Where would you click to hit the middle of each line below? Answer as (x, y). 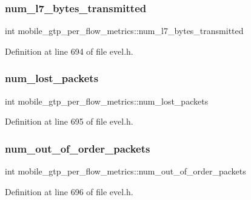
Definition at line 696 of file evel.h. (69, 191)
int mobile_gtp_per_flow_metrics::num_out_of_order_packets (125, 171)
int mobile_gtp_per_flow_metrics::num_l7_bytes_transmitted (124, 31)
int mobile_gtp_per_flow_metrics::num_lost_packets (107, 101)
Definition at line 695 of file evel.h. (69, 121)
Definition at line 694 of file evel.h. (69, 51)
